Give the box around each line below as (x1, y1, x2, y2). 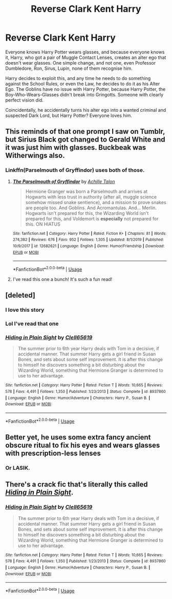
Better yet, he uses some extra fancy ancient (5, 433, 151, 442)
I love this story (5, 306, 45, 313)
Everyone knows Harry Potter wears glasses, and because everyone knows (5, 49, 165, 55)
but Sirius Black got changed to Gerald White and (5, 135, 165, 144)
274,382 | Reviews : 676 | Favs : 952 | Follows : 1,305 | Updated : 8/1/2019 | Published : (12, 237, 164, 243)
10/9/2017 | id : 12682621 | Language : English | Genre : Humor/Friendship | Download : (12, 243, 165, 249)
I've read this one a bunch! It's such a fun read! (12, 276, 113, 282)
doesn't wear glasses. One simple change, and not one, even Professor (5, 59, 156, 66)
